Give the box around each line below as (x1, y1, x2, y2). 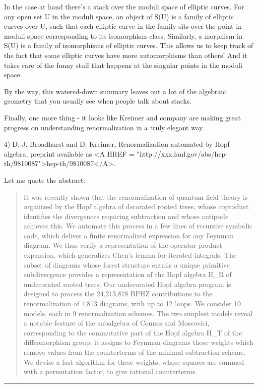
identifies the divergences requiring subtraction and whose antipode (23, 211, 229, 221)
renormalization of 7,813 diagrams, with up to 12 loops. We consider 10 (23, 298, 241, 309)
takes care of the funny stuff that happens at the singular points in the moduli (4, 59, 243, 70)
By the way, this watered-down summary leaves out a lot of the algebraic (4, 86, 226, 96)
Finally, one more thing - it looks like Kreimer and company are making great (4, 112, 241, 122)
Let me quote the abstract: (4, 174, 86, 185)
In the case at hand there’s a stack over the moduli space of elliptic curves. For (4, 1, 244, 11)
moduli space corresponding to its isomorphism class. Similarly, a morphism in (4, 30, 243, 41)
